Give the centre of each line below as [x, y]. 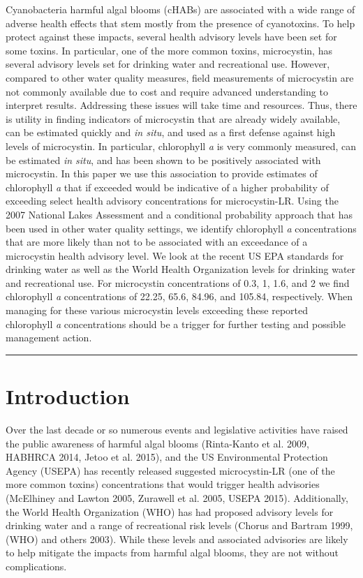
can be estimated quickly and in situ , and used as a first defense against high [171, 132]
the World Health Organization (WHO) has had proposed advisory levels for [170, 511]
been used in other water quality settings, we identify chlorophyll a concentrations [181, 228]
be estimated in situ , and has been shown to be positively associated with [163, 160]
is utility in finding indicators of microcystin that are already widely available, [173, 118]
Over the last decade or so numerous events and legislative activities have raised [177, 429]
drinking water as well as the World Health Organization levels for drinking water [181, 269]
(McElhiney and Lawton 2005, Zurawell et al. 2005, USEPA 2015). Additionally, [177, 497]
